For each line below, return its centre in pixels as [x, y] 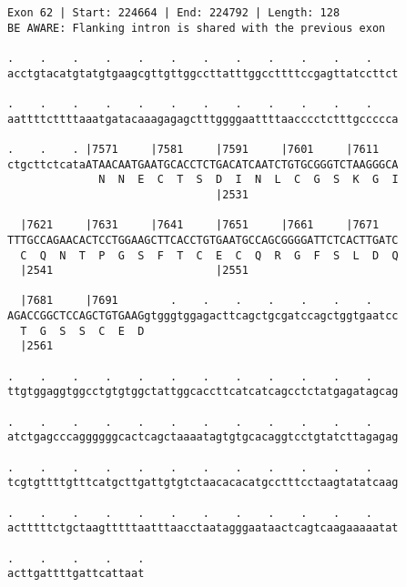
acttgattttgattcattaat [76, 574]
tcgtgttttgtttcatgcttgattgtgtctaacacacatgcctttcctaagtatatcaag [203, 483]
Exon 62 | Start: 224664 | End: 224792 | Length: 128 [174, 13]
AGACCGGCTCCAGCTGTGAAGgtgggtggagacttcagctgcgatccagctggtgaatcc [203, 316]
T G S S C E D [82, 331]
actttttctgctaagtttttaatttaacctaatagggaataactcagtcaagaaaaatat [203, 528]
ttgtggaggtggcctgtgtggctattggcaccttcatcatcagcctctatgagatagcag [203, 392]
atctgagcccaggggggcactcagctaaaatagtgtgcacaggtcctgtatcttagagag [203, 437]
